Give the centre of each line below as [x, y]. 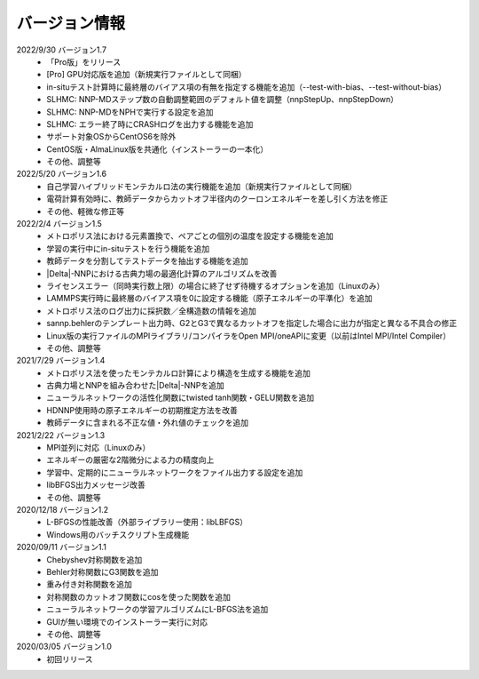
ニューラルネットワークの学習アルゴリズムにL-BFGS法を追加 [157, 610]
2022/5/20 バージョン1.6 [61, 174]
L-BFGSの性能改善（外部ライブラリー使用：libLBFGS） [147, 522]
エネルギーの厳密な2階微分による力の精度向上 [130, 460]
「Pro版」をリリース [84, 61]
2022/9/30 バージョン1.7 [61, 50]
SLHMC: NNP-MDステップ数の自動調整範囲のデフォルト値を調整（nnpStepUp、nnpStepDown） [223, 100]
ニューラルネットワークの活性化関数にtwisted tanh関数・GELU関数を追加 [181, 398]
